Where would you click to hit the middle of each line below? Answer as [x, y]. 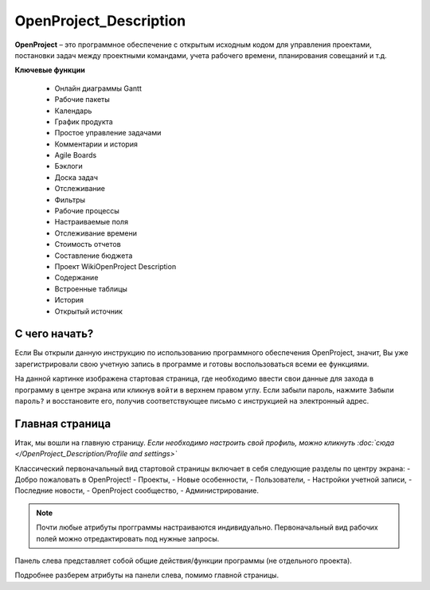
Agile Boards [76, 155]
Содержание [76, 278]
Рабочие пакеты [82, 100]
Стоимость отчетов [88, 244]
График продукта [84, 121]
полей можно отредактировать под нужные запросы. [128, 538]
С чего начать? [54, 334]
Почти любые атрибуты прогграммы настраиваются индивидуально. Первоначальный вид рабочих [207, 527]
